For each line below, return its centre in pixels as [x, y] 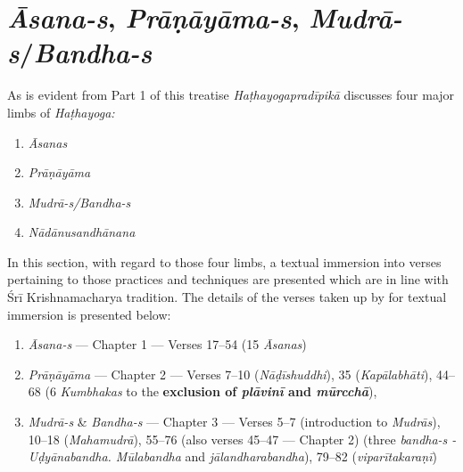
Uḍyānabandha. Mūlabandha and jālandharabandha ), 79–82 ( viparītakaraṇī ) [232, 456]
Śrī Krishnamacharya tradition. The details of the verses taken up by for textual [227, 297]
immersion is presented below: [89, 314]
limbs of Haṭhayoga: [61, 112]
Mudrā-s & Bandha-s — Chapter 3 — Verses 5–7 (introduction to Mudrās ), [234, 422]
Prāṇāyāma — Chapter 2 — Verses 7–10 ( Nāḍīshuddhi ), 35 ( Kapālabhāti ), [230, 374]
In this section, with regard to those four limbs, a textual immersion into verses [224, 261]
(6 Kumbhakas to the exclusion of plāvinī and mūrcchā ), [211, 391]
